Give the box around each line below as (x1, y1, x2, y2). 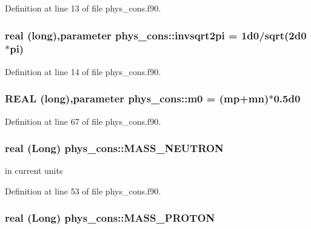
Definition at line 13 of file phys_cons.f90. (5, 2, 161, 14)
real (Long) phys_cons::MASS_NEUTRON (5, 141, 224, 156)
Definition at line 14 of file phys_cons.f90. (5, 65, 161, 78)
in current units (5, 164, 63, 177)
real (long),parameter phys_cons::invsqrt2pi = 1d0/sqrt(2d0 (5, 27, 307, 42)
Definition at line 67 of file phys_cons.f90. (5, 114, 161, 127)
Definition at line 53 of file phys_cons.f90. (5, 184, 161, 197)
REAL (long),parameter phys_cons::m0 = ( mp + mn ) (5, 91, 269, 106)
